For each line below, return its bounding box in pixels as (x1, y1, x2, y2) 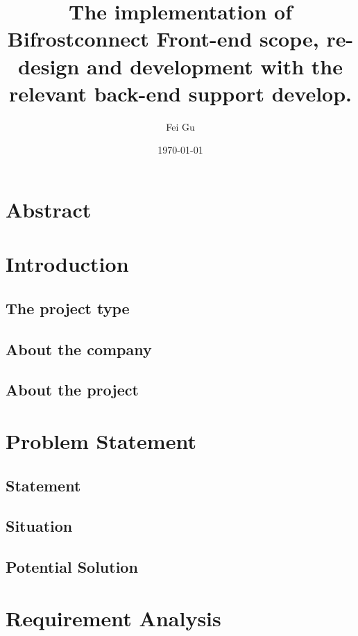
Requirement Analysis (6, 603, 221, 632)
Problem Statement (6, 426, 196, 455)
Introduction (6, 250, 129, 278)
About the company (6, 338, 152, 359)
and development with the (87, 51, 343, 80)
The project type (6, 297, 130, 318)
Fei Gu (166, 119, 195, 133)
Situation (6, 515, 73, 537)
